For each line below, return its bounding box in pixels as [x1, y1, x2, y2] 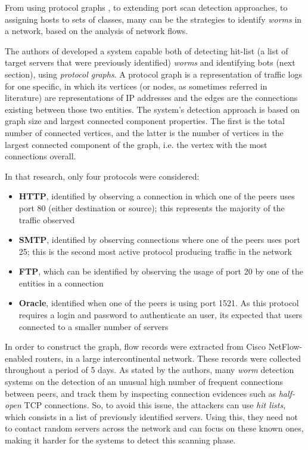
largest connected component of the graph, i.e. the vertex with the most [5, 138, 267, 150]
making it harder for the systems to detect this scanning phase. [5, 434, 236, 446]
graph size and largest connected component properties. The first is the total [5, 115, 285, 127]
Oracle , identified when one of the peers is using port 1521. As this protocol [18, 297, 299, 309]
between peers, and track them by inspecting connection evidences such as [5, 387, 276, 399]
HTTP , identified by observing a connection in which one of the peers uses [18, 190, 295, 202]
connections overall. [5, 150, 76, 162]
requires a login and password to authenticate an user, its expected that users [18, 309, 303, 321]
